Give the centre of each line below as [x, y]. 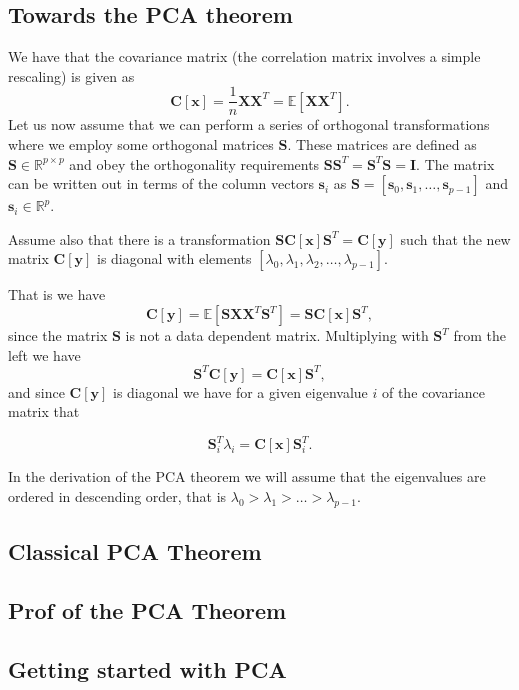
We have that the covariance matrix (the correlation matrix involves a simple [244, 56]
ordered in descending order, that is [117, 495]
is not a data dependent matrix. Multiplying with [277, 335]
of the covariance [433, 391]
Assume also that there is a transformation [139, 238]
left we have [44, 354]
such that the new [455, 238]
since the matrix [58, 335]
